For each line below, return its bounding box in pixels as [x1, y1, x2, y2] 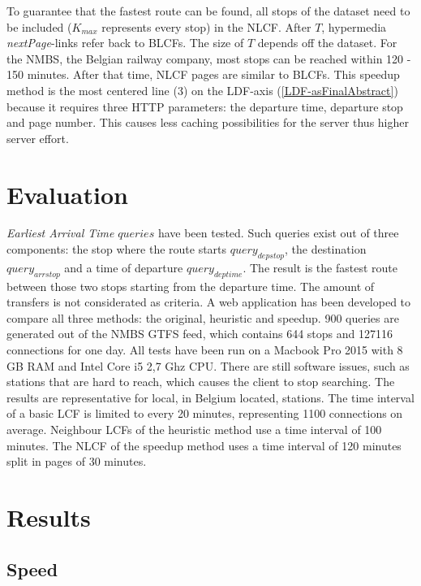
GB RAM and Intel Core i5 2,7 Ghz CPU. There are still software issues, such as [6, 357, 410, 374]
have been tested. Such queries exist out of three [157, 224, 399, 241]
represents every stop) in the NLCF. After [101, 18, 311, 35]
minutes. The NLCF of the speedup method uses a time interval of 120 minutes [6, 436, 402, 454]
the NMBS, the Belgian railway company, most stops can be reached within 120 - [6, 50, 411, 67]
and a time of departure [64, 258, 183, 276]
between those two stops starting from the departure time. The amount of [6, 277, 375, 294]
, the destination [285, 241, 367, 258]
